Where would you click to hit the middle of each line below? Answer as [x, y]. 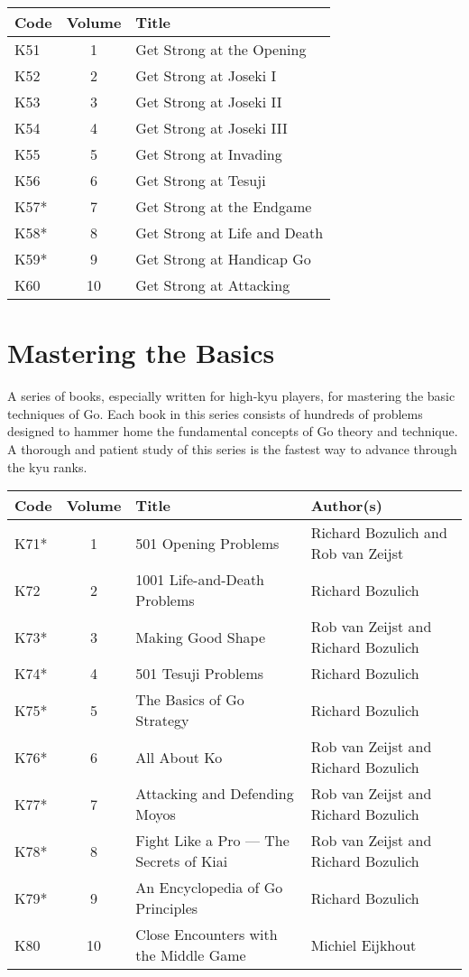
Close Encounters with [207, 935]
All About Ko [179, 757]
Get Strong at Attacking [213, 285]
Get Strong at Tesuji [201, 180]
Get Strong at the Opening [221, 49]
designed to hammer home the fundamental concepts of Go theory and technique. [233, 431]
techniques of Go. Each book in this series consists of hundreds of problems [215, 413]
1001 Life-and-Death [200, 580]
